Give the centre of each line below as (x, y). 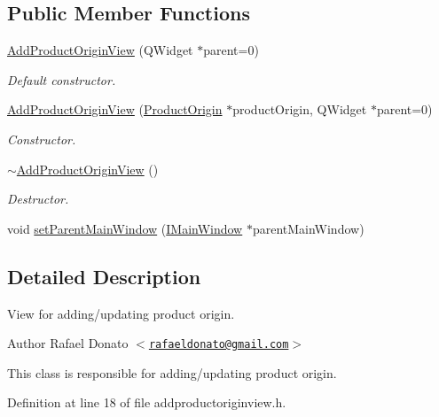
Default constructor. (62, 79)
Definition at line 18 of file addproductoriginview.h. (147, 402)
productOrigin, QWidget (300, 109)
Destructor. (38, 199)
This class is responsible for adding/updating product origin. (172, 372)
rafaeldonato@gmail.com (219, 345)
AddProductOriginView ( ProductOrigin (115, 109)
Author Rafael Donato (68, 343)
